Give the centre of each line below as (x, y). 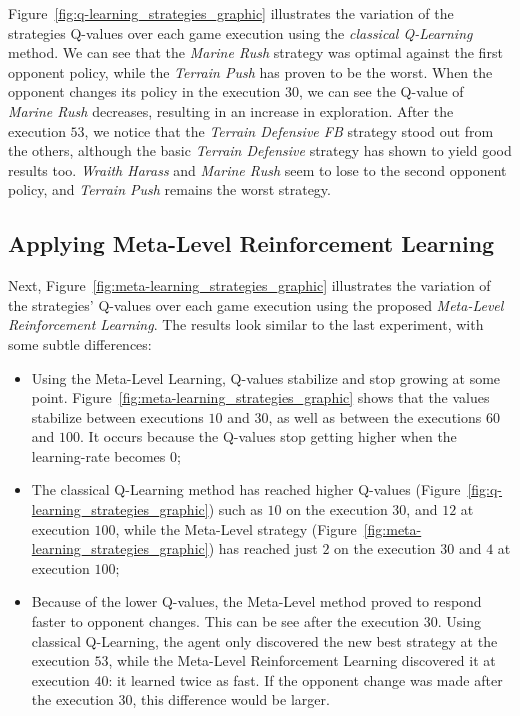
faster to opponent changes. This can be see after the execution (225, 621)
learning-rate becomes (98, 455)
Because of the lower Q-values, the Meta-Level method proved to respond (256, 601)
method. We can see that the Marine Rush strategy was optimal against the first (255, 52)
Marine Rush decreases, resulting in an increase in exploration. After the (231, 110)
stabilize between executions (117, 416)
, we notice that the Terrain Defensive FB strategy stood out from (289, 130)
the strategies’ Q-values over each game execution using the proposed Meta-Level (256, 304)
